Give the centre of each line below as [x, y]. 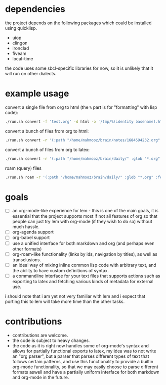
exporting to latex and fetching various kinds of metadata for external [83, 281]
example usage [37, 94]
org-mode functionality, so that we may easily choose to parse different [85, 367]
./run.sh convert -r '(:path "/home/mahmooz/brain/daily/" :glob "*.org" [83, 159]
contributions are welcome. [40, 335]
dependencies [35, 9]
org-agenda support [33, 232]
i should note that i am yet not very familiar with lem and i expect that [75, 296]
